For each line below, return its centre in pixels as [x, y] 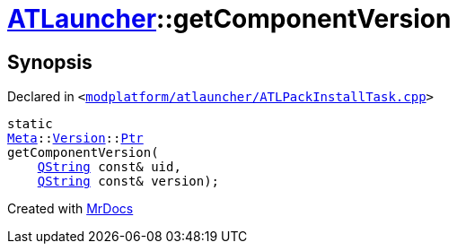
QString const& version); [128, 182]
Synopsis [50, 62]
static [30, 124]
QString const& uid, [109, 167]
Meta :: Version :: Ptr [75, 138]
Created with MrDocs [70, 209]
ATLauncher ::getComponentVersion [229, 19]
